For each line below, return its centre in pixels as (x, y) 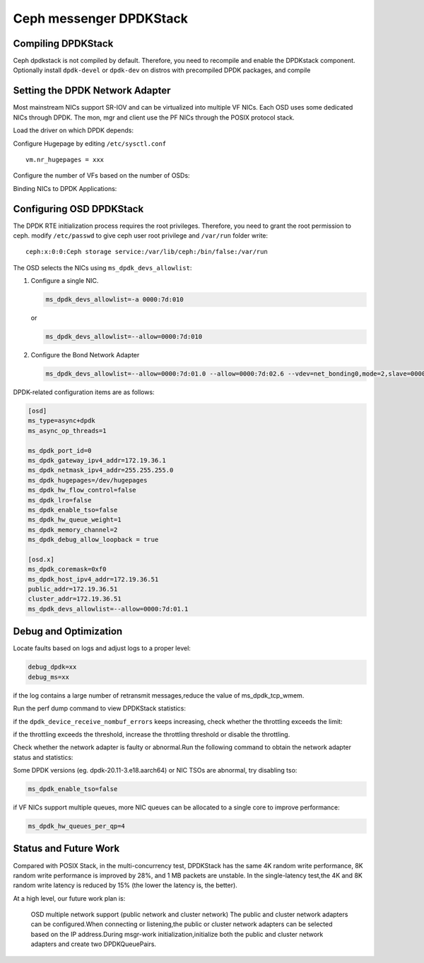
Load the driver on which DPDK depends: (73, 130)
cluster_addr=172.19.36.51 (75, 599)
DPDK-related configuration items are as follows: (84, 392)
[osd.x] (41, 559)
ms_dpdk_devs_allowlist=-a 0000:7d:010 (114, 300)
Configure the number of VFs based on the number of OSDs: (101, 175)
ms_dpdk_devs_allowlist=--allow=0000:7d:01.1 (108, 609)
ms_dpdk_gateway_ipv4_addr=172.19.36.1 (97, 461)
